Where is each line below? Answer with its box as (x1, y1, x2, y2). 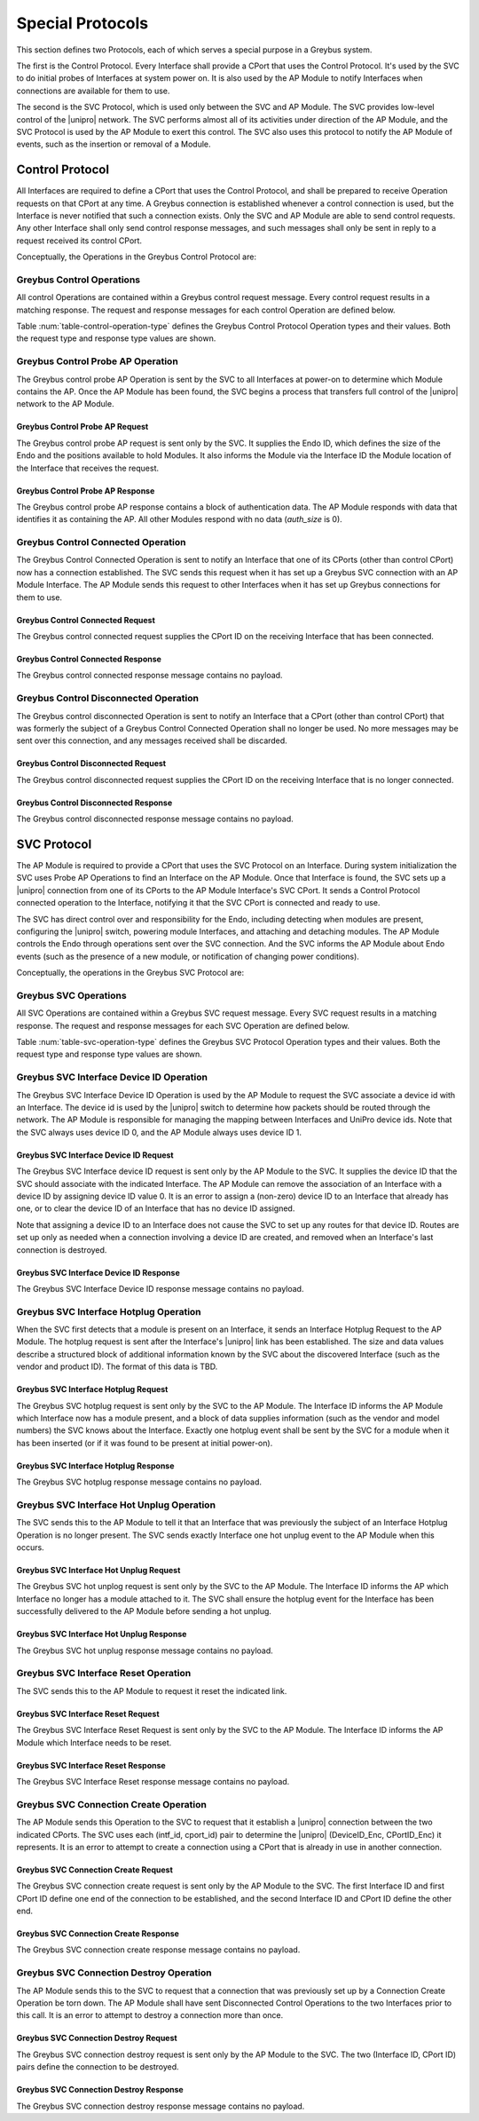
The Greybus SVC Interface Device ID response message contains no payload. (16, 1283, 304, 1294)
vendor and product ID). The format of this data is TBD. (16, 1361, 218, 1372)
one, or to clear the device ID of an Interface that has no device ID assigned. (16, 1203, 295, 1214)
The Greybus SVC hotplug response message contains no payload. (16, 1476, 262, 1487)
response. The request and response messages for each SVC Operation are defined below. (16, 1020, 350, 1031)
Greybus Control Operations (16, 273, 141, 286)
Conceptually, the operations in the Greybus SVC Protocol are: (16, 968, 245, 978)
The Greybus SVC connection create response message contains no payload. (16, 1944, 301, 1955)
